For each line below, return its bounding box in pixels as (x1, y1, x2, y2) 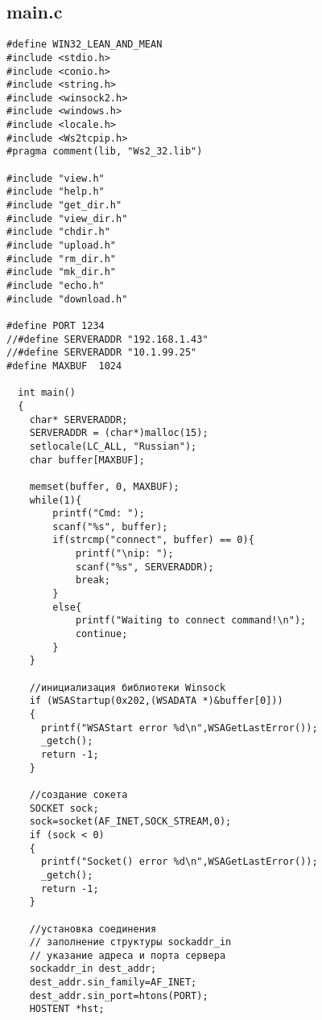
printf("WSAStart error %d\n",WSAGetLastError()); (40, 722, 318, 734)
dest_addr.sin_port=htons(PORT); (29, 989, 208, 1001)
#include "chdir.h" (6, 226, 110, 238)
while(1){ (29, 494, 82, 506)
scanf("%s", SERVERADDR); (75, 561, 214, 573)
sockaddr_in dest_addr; (29, 963, 157, 975)
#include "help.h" (6, 186, 105, 198)
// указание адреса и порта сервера (29, 949, 226, 961)
